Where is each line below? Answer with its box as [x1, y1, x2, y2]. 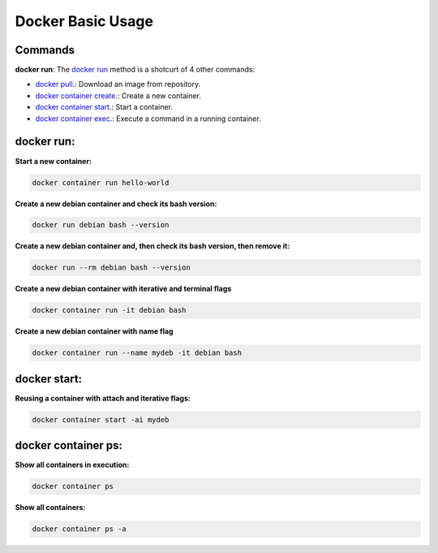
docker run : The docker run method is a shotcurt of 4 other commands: [15, 65, 255, 75]
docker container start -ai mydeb [32, 415, 170, 424]
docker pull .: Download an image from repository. [35, 80, 201, 89]
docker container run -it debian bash [32, 305, 187, 315]
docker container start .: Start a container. [35, 102, 174, 112]
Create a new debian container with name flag [15, 326, 174, 336]
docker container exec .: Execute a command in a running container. [35, 114, 261, 123]
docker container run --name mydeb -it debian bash [32, 348, 243, 357]
